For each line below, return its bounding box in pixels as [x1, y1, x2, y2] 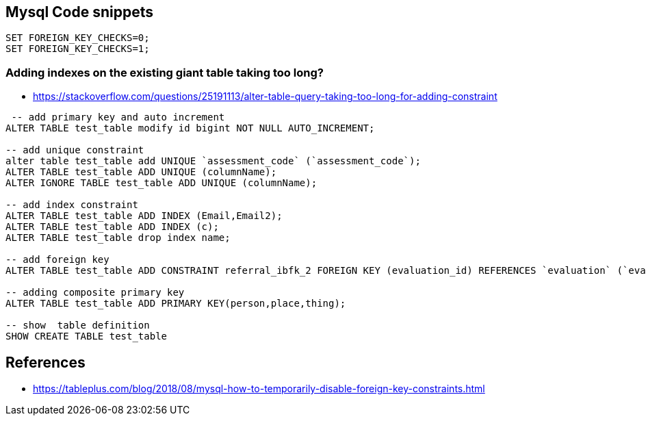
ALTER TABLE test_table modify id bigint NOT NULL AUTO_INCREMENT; [5, 123, 375, 134]
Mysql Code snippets [5, 3, 154, 21]
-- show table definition [5, 320, 150, 331]
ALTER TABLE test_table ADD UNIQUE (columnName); [5, 166, 277, 178]
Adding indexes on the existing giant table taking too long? [5, 65, 324, 79]
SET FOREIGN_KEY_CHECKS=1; [5, 43, 150, 55]
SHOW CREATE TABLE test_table [5, 331, 168, 342]
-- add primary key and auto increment [11, 112, 225, 123]
